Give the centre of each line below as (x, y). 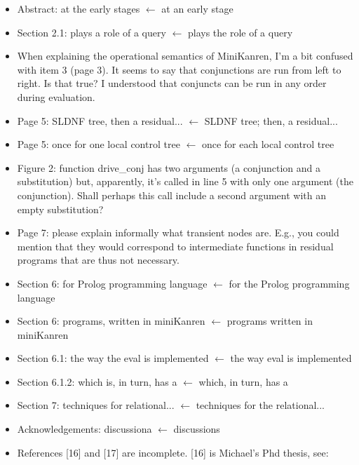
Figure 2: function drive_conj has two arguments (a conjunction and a (169, 167)
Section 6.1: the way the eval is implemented (113, 358)
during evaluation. (56, 96)
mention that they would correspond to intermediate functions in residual (175, 246)
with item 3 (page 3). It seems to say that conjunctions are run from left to (179, 69)
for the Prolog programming (289, 283)
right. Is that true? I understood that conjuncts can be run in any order (172, 83)
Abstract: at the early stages (79, 8)
